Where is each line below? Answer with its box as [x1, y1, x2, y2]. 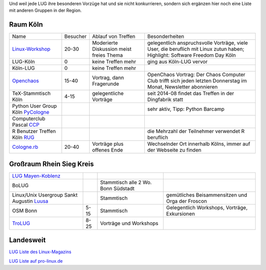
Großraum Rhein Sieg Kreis [9, 160, 94, 168]
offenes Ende [92, 147, 123, 154]
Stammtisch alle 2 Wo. [100, 179, 152, 186]
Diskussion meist [92, 46, 132, 53]
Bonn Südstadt [100, 185, 135, 192]
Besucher [64, 33, 87, 40]
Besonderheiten [147, 33, 184, 40]
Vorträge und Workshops [100, 220, 159, 227]
